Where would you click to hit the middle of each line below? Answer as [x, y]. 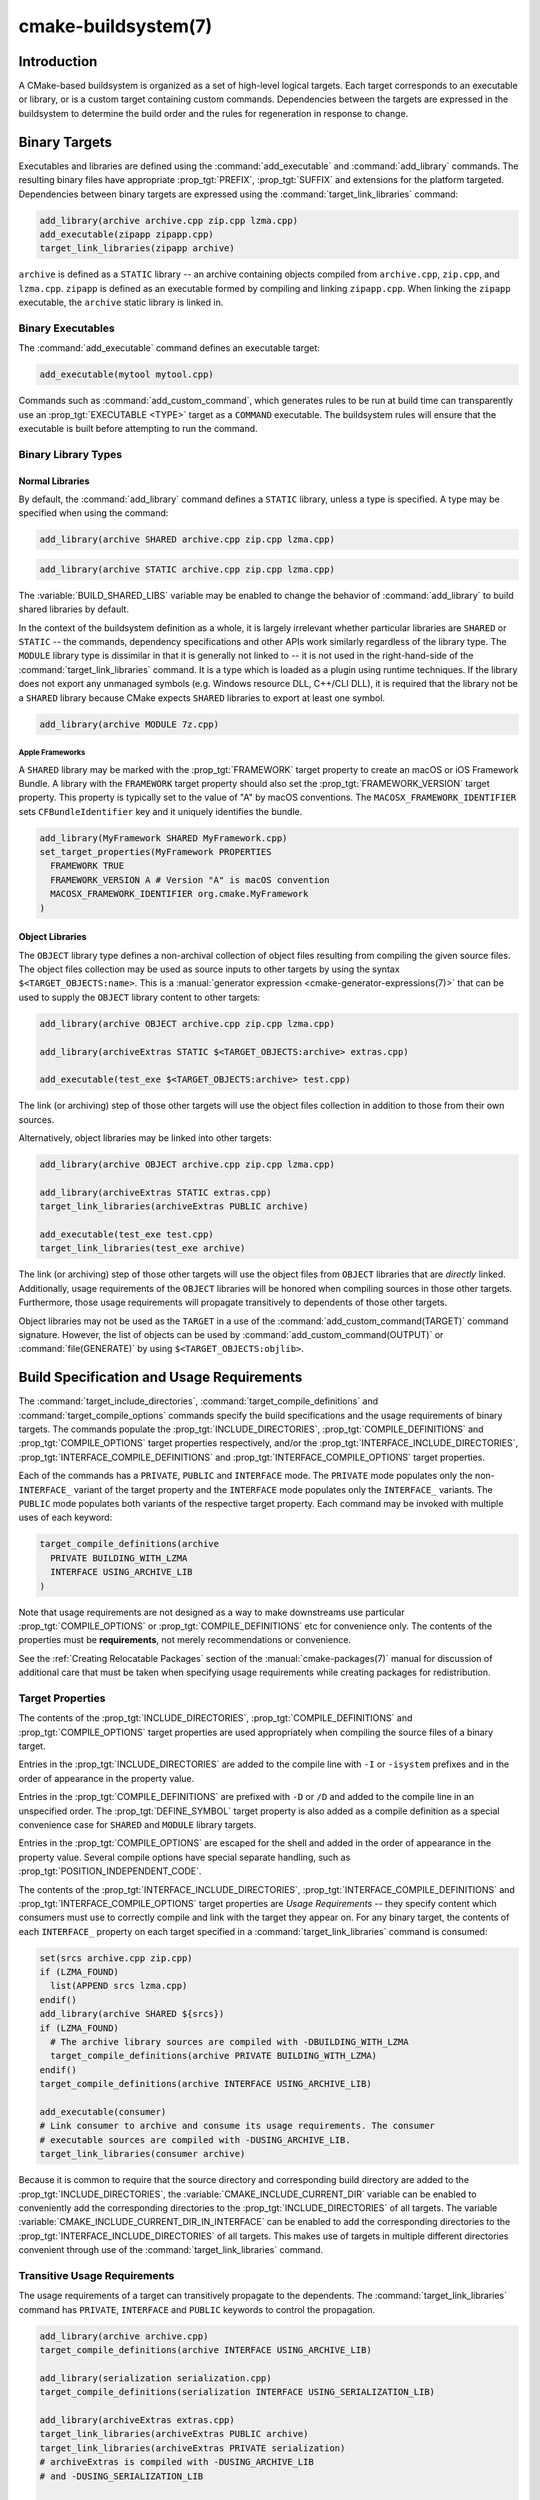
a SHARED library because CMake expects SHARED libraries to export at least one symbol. [201, 697]
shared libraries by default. [74, 609]
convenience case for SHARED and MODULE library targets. [137, 1824]
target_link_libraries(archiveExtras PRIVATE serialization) [192, 2448]
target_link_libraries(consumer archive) [142, 2154]
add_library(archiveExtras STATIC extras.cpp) [155, 1192]
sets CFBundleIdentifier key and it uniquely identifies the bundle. [160, 811]
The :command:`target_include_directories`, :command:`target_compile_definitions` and [198, 1401]
